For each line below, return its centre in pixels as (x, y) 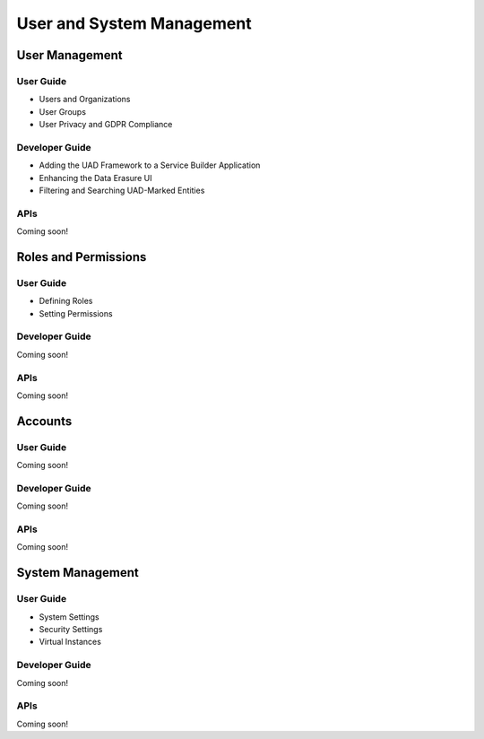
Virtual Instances (70, 642)
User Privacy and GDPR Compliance (106, 125)
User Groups (63, 111)
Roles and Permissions (82, 257)
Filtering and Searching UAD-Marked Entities (122, 191)
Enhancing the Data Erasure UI (95, 178)
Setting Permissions (76, 313)
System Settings (69, 617)
